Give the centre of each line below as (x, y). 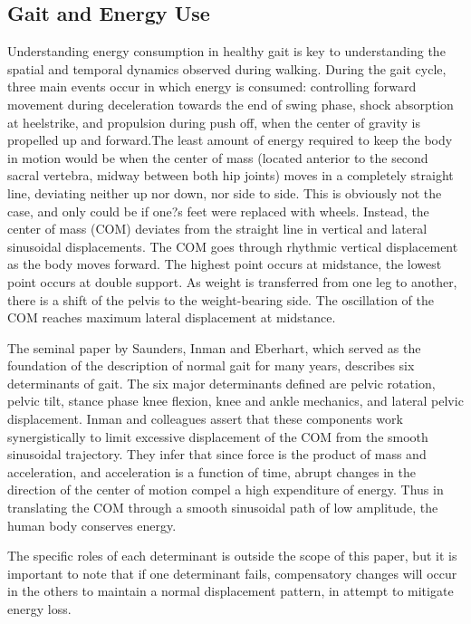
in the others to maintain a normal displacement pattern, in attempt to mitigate (231, 591)
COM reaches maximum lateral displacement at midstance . (172, 317)
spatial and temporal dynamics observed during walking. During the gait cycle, (227, 68)
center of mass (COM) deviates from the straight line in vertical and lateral (217, 229)
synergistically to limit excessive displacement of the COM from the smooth (218, 436)
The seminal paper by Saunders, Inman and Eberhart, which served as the (214, 347)
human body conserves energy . (92, 525)
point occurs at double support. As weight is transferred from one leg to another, (232, 281)
